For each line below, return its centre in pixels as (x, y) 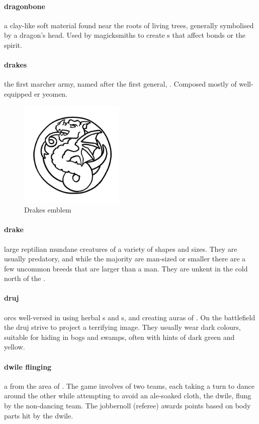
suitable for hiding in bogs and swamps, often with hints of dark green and (119, 337)
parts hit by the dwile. (39, 415)
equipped (18, 93)
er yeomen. (51, 93)
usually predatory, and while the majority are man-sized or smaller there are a (125, 259)
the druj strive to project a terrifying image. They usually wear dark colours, (122, 327)
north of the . (25, 278)
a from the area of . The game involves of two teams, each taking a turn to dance (129, 385)
